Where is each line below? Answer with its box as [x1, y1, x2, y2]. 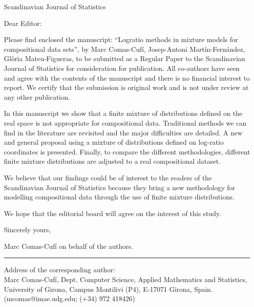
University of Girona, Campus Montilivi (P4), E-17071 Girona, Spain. [4, 284, 213, 294]
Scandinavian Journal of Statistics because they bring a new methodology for [4, 182, 235, 192]
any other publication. [4, 91, 70, 102]
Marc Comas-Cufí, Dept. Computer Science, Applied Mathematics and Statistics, [4, 274, 247, 285]
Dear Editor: [4, 18, 42, 28]
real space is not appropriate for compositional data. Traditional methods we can [4, 117, 247, 128]
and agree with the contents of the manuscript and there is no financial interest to [4, 72, 250, 83]
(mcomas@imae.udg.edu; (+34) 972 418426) [4, 293, 135, 304]
